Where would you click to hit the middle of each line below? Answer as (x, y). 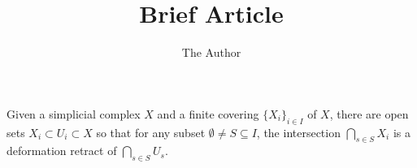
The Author (211, 52)
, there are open (369, 113)
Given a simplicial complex (74, 113)
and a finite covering (208, 113)
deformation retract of (62, 151)
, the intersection (298, 132)
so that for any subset (151, 132)
